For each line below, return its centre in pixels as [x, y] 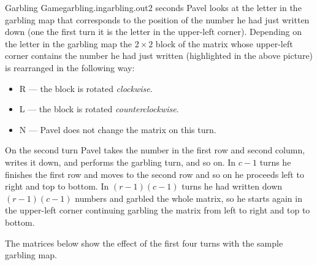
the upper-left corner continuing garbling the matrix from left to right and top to [158, 210]
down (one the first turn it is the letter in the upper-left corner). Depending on [154, 32]
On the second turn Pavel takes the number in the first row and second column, [155, 150]
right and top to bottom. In [57, 186]
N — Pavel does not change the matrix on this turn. [118, 129]
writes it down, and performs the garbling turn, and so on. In [120, 162]
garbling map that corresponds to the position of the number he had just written [157, 19]
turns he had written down [232, 186]
